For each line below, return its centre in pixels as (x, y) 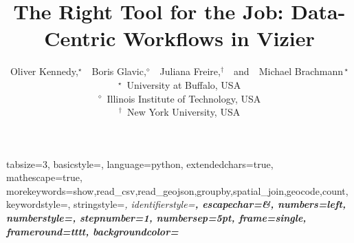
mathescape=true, (44, 177)
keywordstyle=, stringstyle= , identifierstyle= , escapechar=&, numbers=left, (176, 204)
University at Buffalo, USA (184, 84)
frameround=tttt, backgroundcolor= (92, 231)
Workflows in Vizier (219, 38)
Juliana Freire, (190, 71)
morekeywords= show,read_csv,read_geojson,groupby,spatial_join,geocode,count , (177, 190)
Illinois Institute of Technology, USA (184, 98)
